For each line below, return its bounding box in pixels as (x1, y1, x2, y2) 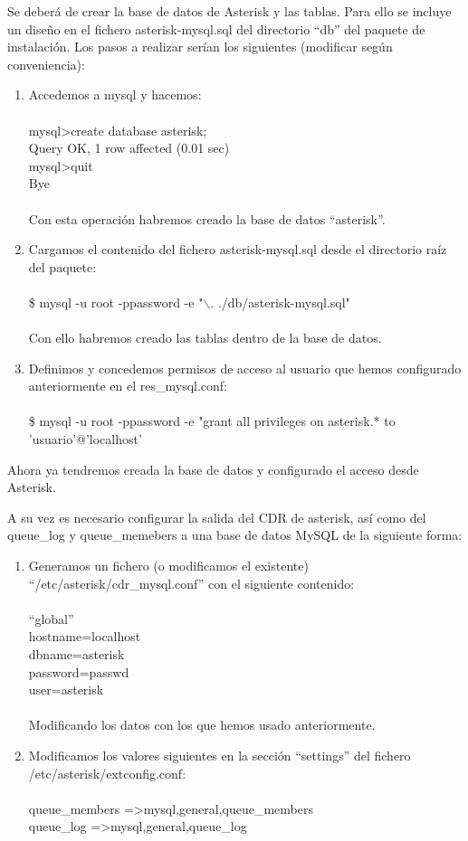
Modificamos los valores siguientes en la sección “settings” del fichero (28, 745, 411, 764)
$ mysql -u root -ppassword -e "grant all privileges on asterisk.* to (28, 411, 396, 430)
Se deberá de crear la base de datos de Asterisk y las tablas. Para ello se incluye (7, 2, 452, 20)
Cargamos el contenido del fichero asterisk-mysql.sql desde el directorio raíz (28, 240, 447, 259)
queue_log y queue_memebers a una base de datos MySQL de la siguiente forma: (7, 525, 463, 544)
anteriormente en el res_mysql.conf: (28, 376, 227, 395)
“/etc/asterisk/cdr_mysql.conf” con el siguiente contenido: (28, 573, 355, 592)
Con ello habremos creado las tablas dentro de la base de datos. (28, 328, 382, 347)
